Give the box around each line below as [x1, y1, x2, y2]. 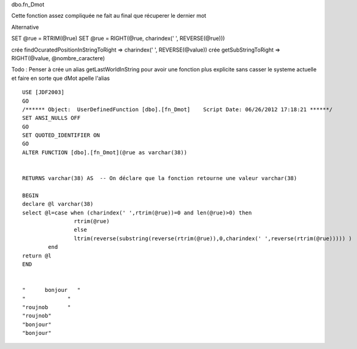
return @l [22, 252, 52, 259]
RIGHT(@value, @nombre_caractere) [11, 54, 106, 61]
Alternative [11, 23, 39, 31]
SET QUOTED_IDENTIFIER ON [22, 132, 101, 139]
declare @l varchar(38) [22, 200, 94, 208]
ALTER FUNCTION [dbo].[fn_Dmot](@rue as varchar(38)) [22, 149, 187, 156]
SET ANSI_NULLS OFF [22, 114, 81, 122]
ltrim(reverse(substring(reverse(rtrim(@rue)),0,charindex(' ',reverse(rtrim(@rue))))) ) [74, 235, 352, 242]
